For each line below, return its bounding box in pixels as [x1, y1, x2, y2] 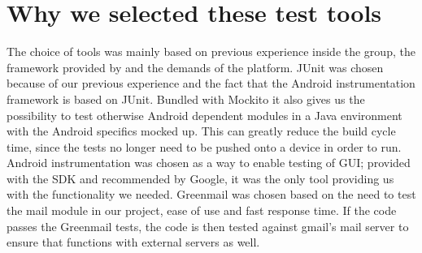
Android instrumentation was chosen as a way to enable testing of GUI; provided [7, 154, 411, 171]
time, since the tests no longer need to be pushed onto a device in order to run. [7, 138, 402, 155]
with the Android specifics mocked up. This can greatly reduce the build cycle [7, 122, 396, 139]
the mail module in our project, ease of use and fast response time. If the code [7, 202, 397, 219]
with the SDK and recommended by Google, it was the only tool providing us [7, 169, 394, 187]
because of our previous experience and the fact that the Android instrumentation [7, 75, 415, 92]
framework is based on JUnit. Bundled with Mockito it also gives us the [7, 90, 365, 107]
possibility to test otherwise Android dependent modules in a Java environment [7, 106, 402, 123]
